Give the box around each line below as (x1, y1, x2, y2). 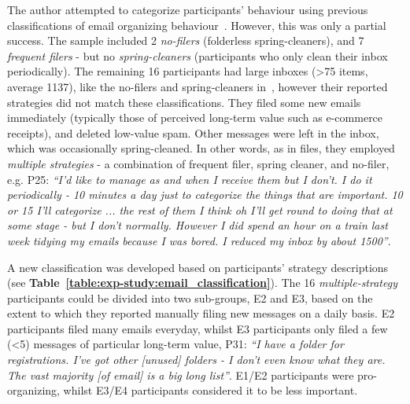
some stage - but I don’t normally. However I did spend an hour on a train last (7, 217, 388, 233)
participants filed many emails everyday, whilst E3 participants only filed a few (7, 320, 388, 336)
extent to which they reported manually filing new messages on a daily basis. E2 (7, 305, 395, 321)
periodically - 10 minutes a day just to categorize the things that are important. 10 (7, 186, 403, 203)
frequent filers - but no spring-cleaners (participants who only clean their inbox (7, 47, 388, 64)
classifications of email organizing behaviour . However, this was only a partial (7, 17, 386, 33)
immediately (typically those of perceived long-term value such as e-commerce (7, 109, 383, 126)
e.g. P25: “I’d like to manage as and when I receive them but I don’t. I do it (7, 171, 372, 187)
